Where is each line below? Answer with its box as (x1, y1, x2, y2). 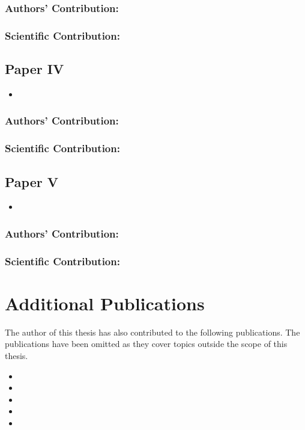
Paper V (5, 172, 58, 191)
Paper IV (5, 60, 64, 78)
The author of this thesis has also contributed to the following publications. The (5, 325, 300, 338)
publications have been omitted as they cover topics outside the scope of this (5, 337, 288, 350)
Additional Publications (5, 290, 205, 315)
